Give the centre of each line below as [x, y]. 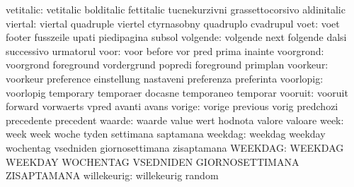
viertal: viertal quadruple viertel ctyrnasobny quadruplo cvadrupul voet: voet [173, 23]
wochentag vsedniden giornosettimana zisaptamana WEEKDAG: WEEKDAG [175, 147]
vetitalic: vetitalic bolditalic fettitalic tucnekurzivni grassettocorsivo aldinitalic [176, 9]
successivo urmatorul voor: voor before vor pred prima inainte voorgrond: [165, 50]
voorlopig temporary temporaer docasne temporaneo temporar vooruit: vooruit [177, 92]
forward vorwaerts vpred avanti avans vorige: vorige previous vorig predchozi [172, 106]
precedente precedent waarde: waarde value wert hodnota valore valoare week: [175, 120]
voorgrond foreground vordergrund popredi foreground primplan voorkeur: [167, 65]
